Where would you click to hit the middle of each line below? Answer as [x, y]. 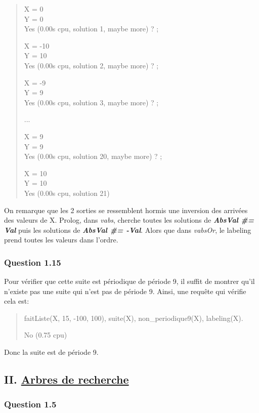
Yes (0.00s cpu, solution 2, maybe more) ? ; [91, 65]
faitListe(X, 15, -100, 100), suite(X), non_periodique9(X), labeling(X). [134, 318]
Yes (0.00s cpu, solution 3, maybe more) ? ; [91, 102]
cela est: [17, 301]
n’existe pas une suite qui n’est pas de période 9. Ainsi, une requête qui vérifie [125, 291]
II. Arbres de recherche [67, 379]
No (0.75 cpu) [46, 335]
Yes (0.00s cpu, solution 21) [67, 193]
